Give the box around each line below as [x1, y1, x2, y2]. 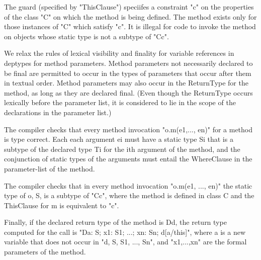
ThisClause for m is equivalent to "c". [4, 200, 119, 210]
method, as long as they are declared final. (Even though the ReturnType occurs [4, 87, 253, 98]
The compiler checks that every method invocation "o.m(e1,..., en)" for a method [4, 124, 253, 134]
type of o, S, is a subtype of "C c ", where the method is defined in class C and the [4, 190, 254, 201]
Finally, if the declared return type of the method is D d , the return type [4, 217, 227, 227]
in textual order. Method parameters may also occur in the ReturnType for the [4, 77, 248, 88]
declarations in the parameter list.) [4, 107, 112, 117]
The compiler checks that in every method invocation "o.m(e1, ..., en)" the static [4, 180, 252, 191]
